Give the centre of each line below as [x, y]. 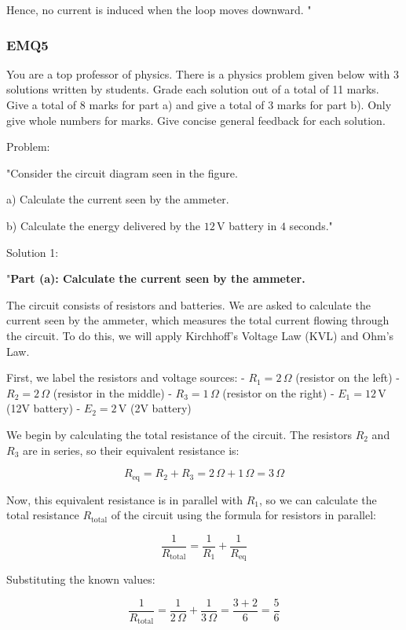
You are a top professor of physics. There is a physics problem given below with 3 [203, 73]
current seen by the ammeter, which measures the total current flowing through [198, 320]
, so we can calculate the [318, 499]
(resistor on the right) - [278, 392]
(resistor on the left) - [348, 377]
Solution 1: [33, 252]
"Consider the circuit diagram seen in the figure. [122, 172]
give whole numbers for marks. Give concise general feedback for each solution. [196, 120]
